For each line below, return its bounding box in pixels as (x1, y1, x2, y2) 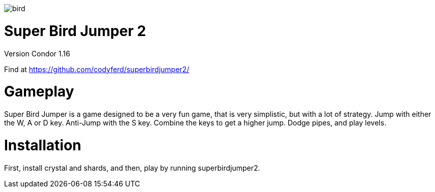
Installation (4, 136, 81, 154)
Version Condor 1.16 (4, 49, 70, 58)
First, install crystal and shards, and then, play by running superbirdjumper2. (4, 163, 260, 172)
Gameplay (4, 83, 74, 101)
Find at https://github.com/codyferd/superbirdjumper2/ (4, 65, 189, 74)
